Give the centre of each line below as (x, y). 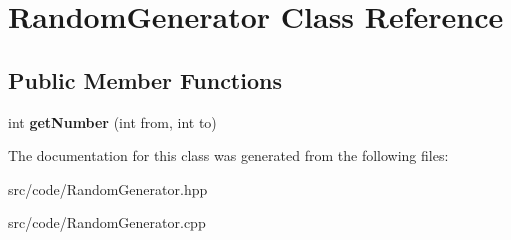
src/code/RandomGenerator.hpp (108, 188)
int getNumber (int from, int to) (112, 121)
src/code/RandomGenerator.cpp (107, 222)
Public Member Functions (145, 79)
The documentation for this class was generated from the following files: (228, 155)
